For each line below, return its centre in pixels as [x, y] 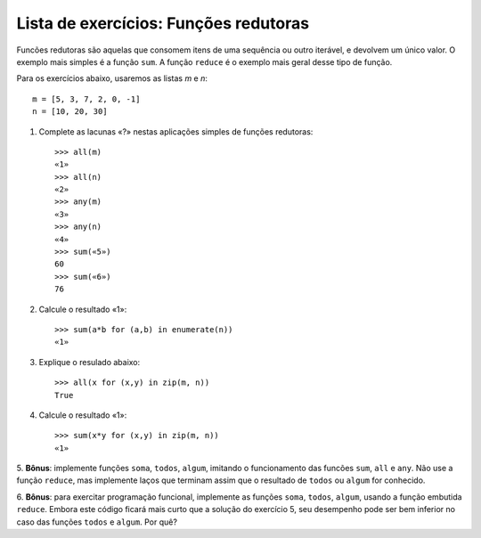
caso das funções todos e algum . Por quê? [97, 522]
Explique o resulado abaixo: [90, 362]
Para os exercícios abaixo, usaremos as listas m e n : [112, 78]
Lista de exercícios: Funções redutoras [163, 23]
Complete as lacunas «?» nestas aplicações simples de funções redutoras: [176, 131]
